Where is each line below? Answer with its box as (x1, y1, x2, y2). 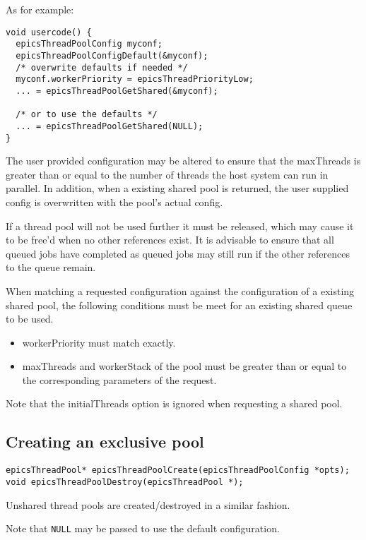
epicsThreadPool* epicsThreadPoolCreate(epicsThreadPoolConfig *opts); (6, 465, 350, 476)
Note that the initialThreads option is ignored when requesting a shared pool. (6, 396, 343, 411)
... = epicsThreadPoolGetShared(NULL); (16, 121, 203, 131)
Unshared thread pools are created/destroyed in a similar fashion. (6, 497, 290, 512)
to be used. (6, 311, 54, 326)
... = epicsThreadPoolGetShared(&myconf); (16, 85, 218, 96)
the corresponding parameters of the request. (22, 372, 217, 387)
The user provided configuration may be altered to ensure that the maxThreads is (6, 153, 361, 168)
